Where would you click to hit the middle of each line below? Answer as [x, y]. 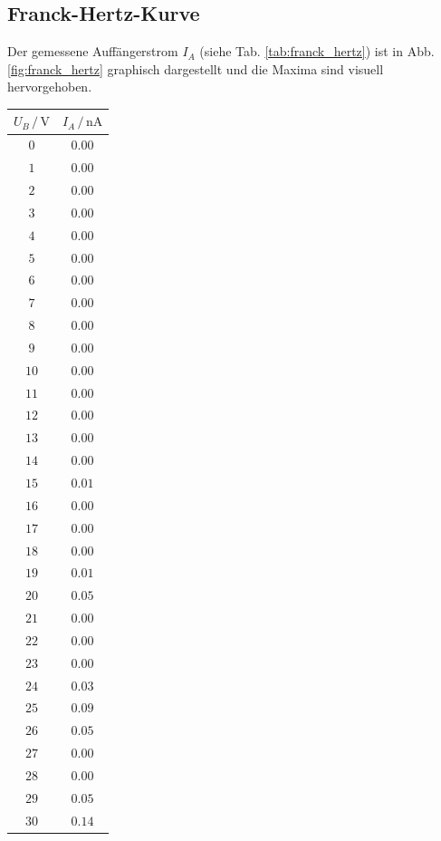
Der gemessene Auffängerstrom [93, 51]
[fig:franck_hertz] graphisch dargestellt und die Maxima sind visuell [196, 68]
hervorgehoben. [50, 87]
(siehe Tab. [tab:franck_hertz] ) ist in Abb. [317, 51]
